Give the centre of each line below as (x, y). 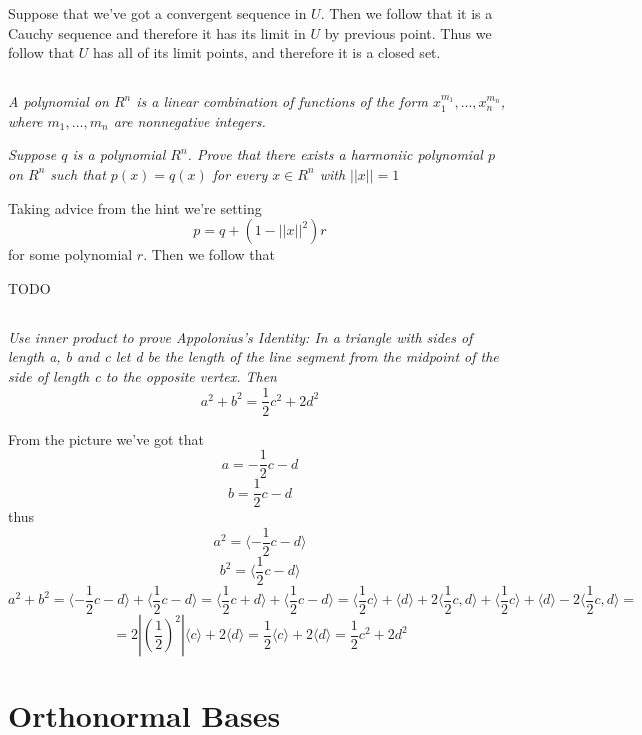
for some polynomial (70, 254)
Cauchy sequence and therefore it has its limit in (157, 32)
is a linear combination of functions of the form (282, 101)
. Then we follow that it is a (406, 13)
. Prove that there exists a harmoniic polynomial (335, 154)
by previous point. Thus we (408, 32)
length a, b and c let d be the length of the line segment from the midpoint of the (253, 356)
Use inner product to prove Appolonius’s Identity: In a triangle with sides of (240, 336)
